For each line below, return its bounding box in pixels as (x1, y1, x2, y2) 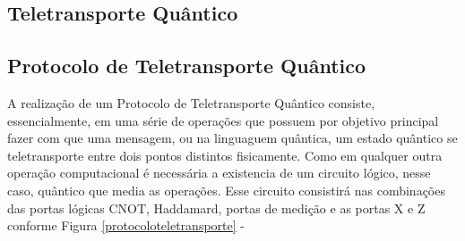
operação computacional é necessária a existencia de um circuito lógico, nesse (7, 163, 431, 182)
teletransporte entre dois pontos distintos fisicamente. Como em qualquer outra (7, 145, 443, 164)
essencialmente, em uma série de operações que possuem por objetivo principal (7, 111, 439, 129)
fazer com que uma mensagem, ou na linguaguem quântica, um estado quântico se (7, 129, 458, 147)
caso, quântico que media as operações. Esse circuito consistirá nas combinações (7, 180, 445, 199)
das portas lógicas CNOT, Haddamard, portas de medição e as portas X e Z (7, 198, 426, 217)
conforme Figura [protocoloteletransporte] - (7, 216, 245, 235)
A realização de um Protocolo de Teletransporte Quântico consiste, (7, 93, 375, 112)
